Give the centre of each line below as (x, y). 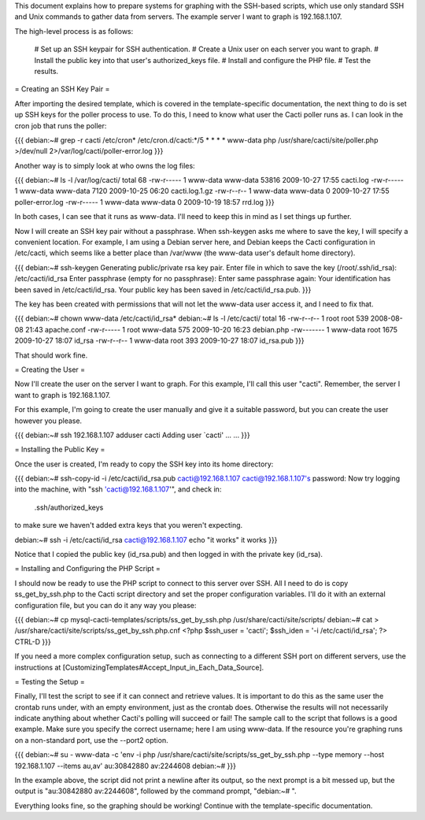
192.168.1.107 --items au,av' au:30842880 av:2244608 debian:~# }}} (125, 766)
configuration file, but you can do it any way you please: (105, 605)
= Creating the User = (50, 369)
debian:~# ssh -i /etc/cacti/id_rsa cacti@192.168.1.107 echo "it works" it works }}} (146, 540)
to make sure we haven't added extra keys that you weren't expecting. (129, 525)
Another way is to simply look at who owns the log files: (105, 165)
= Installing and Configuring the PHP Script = (87, 569)
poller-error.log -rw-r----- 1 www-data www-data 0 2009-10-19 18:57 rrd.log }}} (144, 202)
